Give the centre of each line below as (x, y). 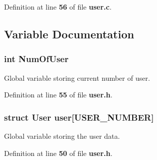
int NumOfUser (36, 59)
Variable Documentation (69, 34)
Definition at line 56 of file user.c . (58, 7)
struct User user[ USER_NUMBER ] (79, 117)
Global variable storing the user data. (62, 136)
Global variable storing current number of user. (77, 77)
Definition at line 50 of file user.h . (58, 153)
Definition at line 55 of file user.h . (58, 95)
